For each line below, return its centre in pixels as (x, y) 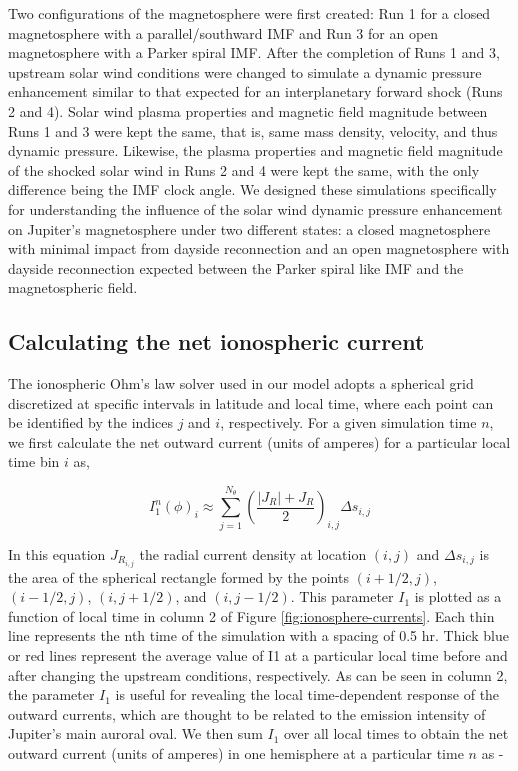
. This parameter (342, 596)
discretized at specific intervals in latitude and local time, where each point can (251, 402)
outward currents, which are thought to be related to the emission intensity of (247, 713)
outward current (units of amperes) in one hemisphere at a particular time (236, 753)
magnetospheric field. (73, 287)
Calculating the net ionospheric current (216, 341)
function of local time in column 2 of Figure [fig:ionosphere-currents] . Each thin (251, 615)
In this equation (57, 553)
